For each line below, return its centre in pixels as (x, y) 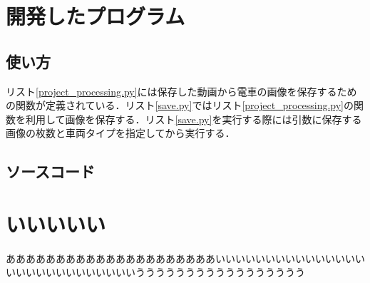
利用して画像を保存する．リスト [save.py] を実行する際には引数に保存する (194, 119)
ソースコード (50, 171)
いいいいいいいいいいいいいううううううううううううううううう (155, 272)
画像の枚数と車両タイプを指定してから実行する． (120, 133)
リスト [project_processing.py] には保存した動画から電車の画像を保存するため (181, 91)
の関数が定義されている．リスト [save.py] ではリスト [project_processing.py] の (180, 105)
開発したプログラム (96, 16)
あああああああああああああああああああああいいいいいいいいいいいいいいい (185, 258)
